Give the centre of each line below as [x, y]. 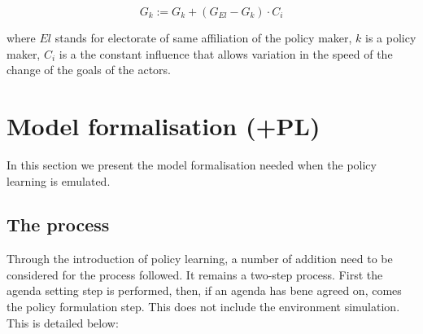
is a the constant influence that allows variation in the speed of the [226, 53]
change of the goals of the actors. [89, 70]
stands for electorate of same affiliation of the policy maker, [203, 37]
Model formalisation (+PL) [164, 125]
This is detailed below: [63, 322]
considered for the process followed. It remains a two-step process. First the [195, 274]
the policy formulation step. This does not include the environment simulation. [203, 307]
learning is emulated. [59, 180]
